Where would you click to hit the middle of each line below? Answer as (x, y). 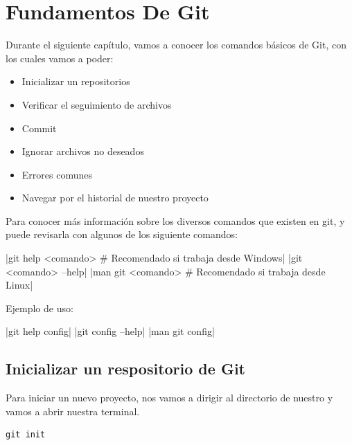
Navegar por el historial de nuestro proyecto (115, 198)
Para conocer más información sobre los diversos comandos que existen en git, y (175, 220)
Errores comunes (57, 174)
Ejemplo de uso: (39, 308)
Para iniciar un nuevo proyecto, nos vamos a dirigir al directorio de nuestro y (169, 398)
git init (26, 435)
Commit (39, 128)
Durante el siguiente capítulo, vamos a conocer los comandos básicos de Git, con (176, 45)
